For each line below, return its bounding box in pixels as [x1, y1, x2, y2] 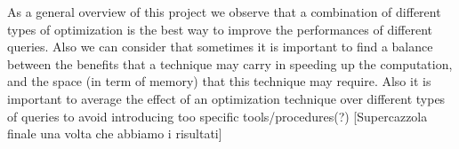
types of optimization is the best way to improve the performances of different [7, 20, 432, 38]
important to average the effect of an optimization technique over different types [7, 89, 446, 107]
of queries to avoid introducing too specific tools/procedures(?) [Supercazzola [7, 106, 428, 125]
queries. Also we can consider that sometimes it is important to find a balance [7, 37, 433, 56]
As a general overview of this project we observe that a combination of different [7, 3, 441, 20]
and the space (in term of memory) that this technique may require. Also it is [7, 72, 431, 90]
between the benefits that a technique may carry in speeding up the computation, [7, 54, 453, 73]
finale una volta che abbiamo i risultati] [7, 124, 222, 143]
